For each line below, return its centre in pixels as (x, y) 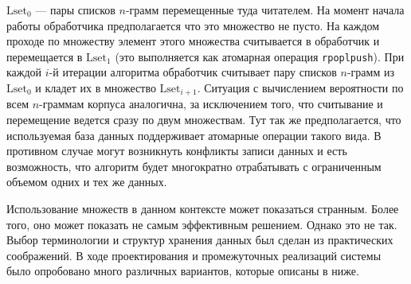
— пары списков (75, 10)
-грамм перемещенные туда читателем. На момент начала (265, 10)
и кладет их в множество (96, 88)
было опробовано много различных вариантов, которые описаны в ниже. (183, 271)
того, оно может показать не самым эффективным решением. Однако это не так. (202, 224)
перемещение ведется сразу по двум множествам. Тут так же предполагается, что (204, 120)
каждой (24, 72)
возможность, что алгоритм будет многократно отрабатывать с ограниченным (194, 166)
